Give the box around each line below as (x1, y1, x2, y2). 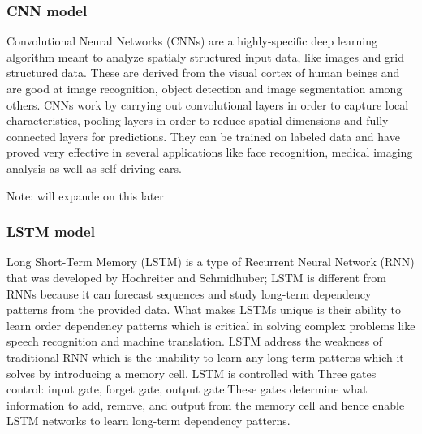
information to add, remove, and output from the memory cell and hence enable (6, 396, 405, 413)
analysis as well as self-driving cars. (6, 159, 182, 176)
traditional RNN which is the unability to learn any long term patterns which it (6, 348, 404, 365)
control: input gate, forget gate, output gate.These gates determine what (6, 380, 368, 397)
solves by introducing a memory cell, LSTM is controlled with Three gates (6, 364, 377, 381)
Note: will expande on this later (6, 187, 164, 204)
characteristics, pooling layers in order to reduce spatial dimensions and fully (6, 112, 389, 129)
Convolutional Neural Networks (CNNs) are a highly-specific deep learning (6, 32, 377, 49)
